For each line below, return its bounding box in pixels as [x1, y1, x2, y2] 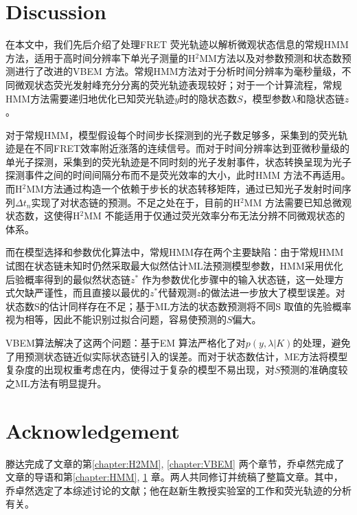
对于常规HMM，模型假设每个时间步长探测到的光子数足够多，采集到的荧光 [5, 127, 338, 142]
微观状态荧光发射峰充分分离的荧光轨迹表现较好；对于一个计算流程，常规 [14, 77, 342, 91]
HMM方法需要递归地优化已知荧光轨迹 [5, 91, 175, 105]
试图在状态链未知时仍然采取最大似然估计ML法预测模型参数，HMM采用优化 [5, 259, 343, 273]
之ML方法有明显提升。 [5, 375, 107, 390]
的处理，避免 [292, 336, 351, 349]
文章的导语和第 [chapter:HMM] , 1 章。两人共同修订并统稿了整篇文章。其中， [5, 470, 343, 484]
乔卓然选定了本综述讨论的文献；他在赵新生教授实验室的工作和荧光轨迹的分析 [5, 483, 352, 497]
